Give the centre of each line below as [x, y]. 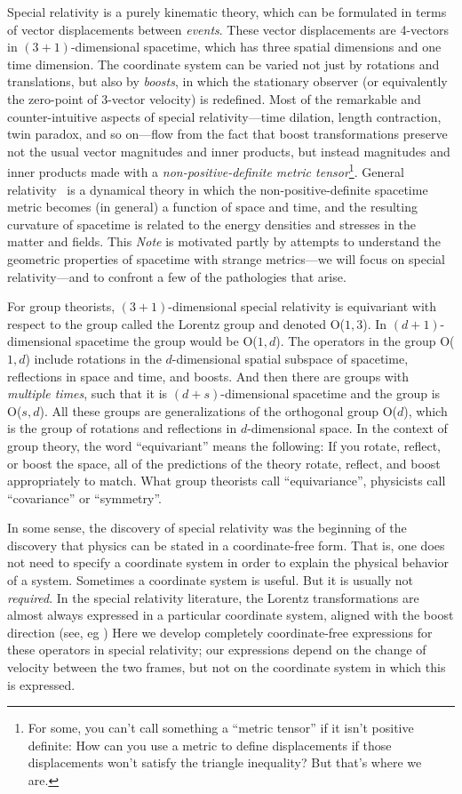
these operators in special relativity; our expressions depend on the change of [217, 650]
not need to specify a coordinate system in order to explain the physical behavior [228, 562]
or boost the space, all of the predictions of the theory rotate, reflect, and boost [224, 463]
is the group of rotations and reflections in [122, 428]
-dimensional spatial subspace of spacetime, [290, 358]
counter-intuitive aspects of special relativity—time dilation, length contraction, [224, 116]
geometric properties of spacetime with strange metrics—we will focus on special [226, 258]
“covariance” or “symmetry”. [84, 497]
